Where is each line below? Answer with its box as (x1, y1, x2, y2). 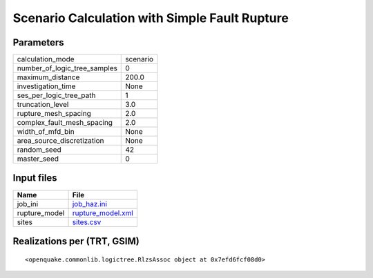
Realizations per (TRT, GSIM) (12, 235, 140, 247)
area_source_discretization (17, 136, 104, 146)
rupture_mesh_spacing (17, 109, 91, 119)
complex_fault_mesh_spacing (17, 118, 113, 128)
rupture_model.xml (72, 208, 134, 217)
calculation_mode (17, 54, 75, 64)
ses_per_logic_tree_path (17, 90, 96, 100)
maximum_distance (17, 72, 80, 82)
